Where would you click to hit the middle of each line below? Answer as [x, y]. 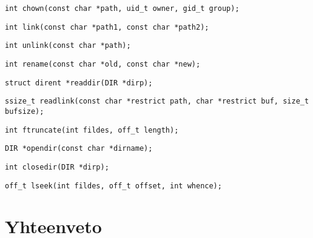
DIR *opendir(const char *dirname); [79, 149]
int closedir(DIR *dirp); [57, 167]
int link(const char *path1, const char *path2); [107, 27]
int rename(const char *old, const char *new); [103, 64]
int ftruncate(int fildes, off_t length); [92, 130]
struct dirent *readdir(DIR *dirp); [79, 83]
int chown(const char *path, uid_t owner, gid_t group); [122, 8]
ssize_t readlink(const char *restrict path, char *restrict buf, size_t [157, 101]
